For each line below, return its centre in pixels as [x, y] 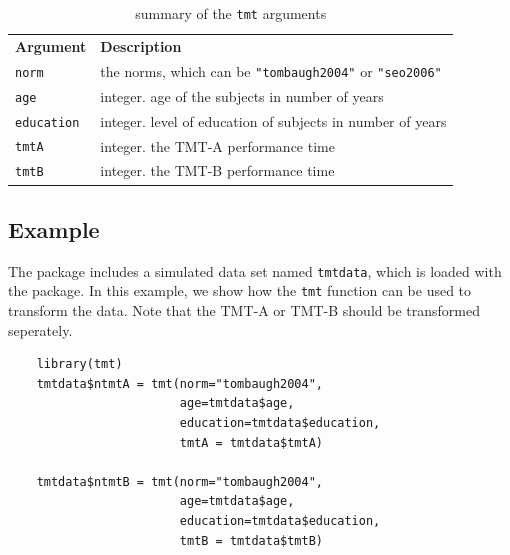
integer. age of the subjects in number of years [242, 95]
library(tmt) [79, 364]
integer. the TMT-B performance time [217, 170]
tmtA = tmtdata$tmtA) [251, 442]
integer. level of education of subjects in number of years [273, 120]
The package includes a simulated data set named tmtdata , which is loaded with [255, 270]
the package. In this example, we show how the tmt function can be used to [240, 290]
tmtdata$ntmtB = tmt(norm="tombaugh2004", [179, 481]
